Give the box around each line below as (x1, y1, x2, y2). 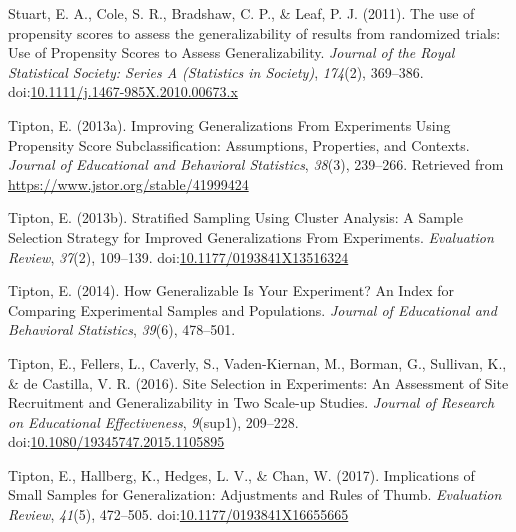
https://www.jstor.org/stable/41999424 (8, 173, 249, 194)
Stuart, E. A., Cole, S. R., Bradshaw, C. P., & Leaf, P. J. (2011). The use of (8, 3, 475, 23)
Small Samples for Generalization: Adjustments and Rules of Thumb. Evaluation (8, 484, 502, 505)
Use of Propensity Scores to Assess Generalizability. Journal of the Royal (8, 42, 455, 63)
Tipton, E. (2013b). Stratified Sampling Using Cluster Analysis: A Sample (8, 207, 463, 228)
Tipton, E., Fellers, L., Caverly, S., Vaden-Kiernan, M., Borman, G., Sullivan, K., (8, 352, 507, 373)
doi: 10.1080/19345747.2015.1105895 (8, 431, 225, 452)
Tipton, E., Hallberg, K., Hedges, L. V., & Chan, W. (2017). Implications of (8, 464, 475, 485)
